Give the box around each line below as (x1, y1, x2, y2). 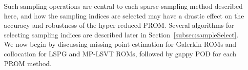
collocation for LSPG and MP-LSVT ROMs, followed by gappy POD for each (4, 48, 237, 58)
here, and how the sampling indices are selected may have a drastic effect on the (4, 10, 244, 20)
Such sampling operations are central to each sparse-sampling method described (4, 1, 243, 11)
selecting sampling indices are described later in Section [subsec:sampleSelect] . (4, 29, 239, 39)
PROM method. (4, 58, 52, 68)
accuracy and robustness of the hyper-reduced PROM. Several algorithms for (4, 20, 234, 30)
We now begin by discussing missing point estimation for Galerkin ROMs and (4, 39, 237, 49)
